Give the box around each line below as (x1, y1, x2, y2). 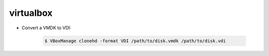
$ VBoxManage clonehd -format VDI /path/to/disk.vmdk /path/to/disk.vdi (44, 38, 226, 44)
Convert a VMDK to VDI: (21, 25, 72, 31)
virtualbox (9, 7, 53, 18)
